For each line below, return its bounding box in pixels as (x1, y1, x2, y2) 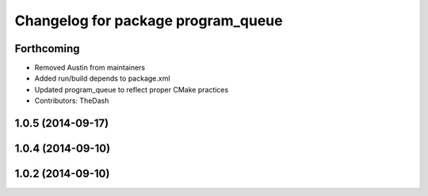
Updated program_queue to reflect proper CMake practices (34, 85, 229, 94)
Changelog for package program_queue (14, 12, 283, 29)
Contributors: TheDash (34, 96, 109, 106)
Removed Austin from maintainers (34, 63, 146, 73)
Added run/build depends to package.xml (34, 73, 170, 83)
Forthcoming (14, 42, 80, 55)
